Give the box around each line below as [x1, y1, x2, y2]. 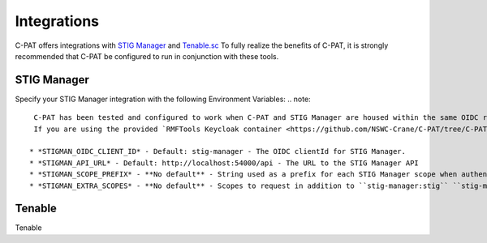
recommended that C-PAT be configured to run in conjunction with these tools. [15, 51, 279, 61]
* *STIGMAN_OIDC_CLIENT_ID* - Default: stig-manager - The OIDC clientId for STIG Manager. [29, 147, 406, 156]
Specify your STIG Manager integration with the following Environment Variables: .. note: [15, 94, 312, 104]
